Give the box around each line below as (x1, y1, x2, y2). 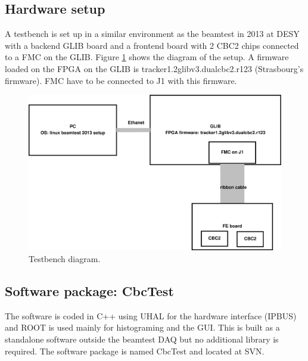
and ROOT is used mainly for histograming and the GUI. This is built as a (5, 321, 280, 334)
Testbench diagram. (29, 253, 101, 265)
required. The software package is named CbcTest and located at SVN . (5, 344, 265, 357)
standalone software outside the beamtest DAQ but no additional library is (5, 333, 279, 346)
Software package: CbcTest (5, 282, 174, 300)
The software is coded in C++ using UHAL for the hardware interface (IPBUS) (5, 309, 297, 322)
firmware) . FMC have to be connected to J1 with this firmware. (5, 74, 237, 86)
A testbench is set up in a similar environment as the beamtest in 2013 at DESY (5, 27, 300, 40)
